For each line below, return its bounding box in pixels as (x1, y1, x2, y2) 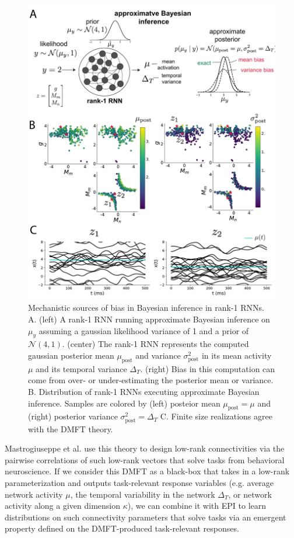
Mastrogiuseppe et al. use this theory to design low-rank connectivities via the (5, 442, 285, 454)
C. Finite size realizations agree (160, 410, 272, 422)
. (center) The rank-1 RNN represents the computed (62, 338, 249, 350)
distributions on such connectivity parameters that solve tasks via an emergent (5, 511, 286, 523)
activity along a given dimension (5, 499, 121, 512)
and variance (135, 349, 181, 362)
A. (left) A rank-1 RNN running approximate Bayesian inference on (28, 313, 270, 325)
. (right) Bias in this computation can (140, 362, 275, 374)
